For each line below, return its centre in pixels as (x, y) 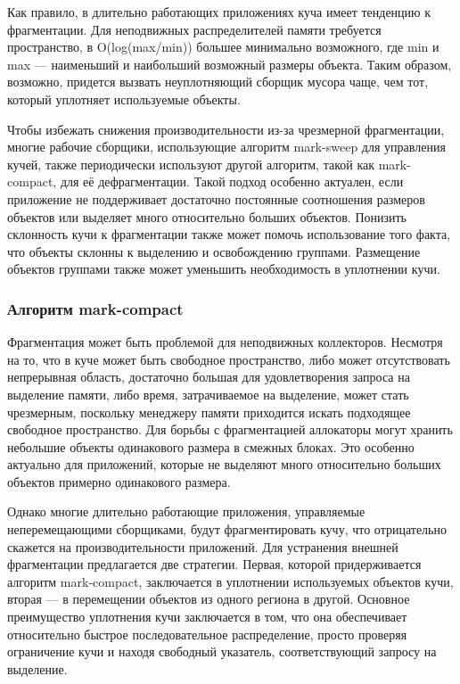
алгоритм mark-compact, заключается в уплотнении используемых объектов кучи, (230, 581)
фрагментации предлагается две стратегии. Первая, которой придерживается (214, 564)
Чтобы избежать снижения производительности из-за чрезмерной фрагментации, (226, 129)
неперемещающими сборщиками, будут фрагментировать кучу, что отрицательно (227, 529)
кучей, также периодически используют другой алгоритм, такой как (191, 164)
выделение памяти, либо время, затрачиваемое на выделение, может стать (208, 394)
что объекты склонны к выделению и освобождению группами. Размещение (214, 251)
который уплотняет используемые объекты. (124, 99)
